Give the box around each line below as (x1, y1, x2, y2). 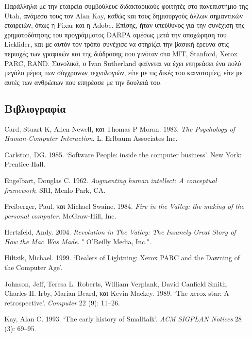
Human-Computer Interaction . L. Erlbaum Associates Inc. (4, 133, 178, 143)
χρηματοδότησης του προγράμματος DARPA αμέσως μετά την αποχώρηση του (4, 29, 227, 39)
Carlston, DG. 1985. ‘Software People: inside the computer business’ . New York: (4, 149, 242, 159)
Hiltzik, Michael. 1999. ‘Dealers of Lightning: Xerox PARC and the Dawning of (4, 253, 240, 263)
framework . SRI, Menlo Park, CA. (4, 185, 106, 195)
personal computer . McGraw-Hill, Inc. (4, 210, 117, 220)
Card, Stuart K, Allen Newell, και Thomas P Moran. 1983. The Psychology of (4, 123, 235, 134)
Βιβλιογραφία (4, 101, 66, 116)
